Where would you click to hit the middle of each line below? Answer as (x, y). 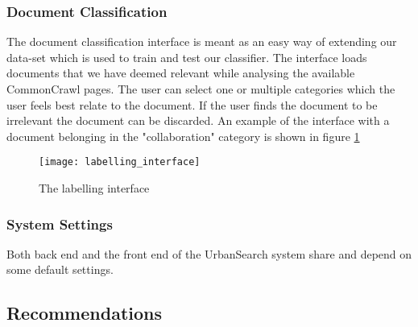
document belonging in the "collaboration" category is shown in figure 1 (183, 136)
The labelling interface (94, 188)
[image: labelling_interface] (120, 162)
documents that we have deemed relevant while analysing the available (181, 73)
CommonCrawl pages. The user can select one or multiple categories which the (201, 89)
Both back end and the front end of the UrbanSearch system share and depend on (209, 253)
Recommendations (84, 313)
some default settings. (60, 269)
